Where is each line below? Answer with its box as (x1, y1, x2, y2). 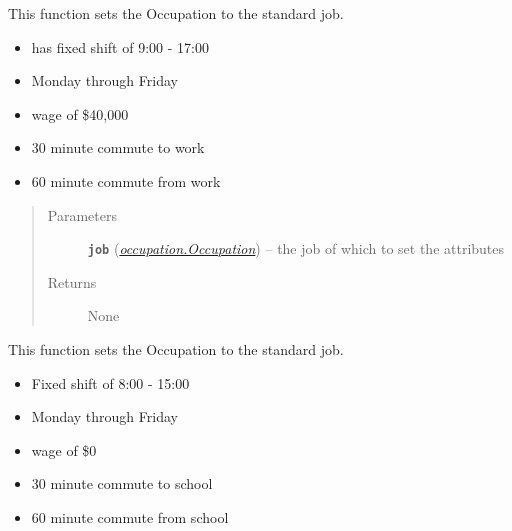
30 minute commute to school (31, 473, 213, 494)
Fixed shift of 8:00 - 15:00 (31, 372, 190, 393)
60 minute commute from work (31, 170, 221, 191)
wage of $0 (31, 439, 97, 460)
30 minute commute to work (31, 137, 205, 158)
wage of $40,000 (31, 103, 129, 124)
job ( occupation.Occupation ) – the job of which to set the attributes (87, 238, 505, 259)
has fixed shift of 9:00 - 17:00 (31, 36, 209, 57)
